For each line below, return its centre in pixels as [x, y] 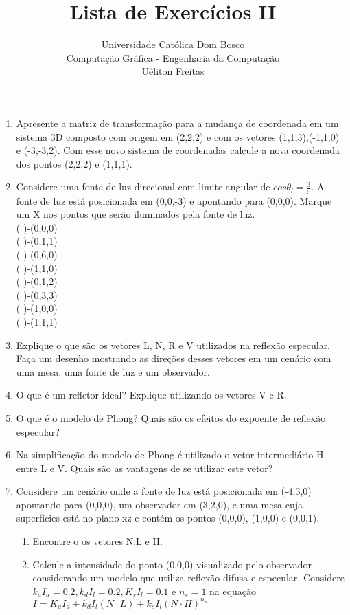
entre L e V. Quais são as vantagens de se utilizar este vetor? [144, 468]
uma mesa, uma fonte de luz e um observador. [113, 371]
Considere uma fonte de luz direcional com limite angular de [143, 187]
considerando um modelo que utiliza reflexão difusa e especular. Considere [188, 578]
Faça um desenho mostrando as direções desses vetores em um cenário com [174, 358]
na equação [233, 591]
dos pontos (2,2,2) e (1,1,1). [74, 163]
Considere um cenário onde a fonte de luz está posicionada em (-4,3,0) [164, 491]
